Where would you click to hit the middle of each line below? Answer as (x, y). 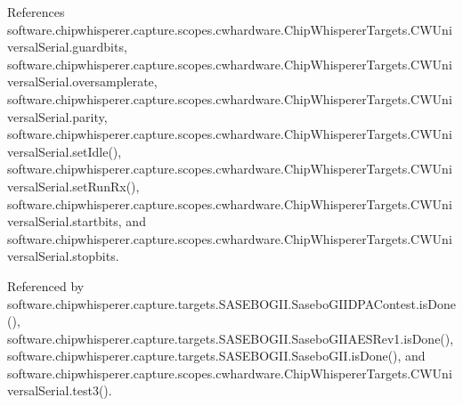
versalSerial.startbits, (65, 221)
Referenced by (46, 285)
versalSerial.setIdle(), (65, 151)
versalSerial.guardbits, (67, 47)
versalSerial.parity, (57, 116)
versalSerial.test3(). (60, 390)
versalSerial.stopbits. (63, 256)
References (36, 12)
